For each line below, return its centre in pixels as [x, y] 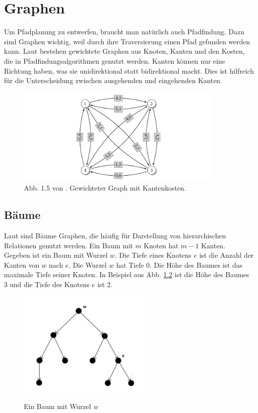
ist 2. [105, 284]
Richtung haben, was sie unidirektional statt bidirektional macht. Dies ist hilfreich [129, 70]
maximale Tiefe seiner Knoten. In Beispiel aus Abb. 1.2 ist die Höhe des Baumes [127, 274]
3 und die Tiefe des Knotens [47, 284]
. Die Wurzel [88, 264]
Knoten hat [161, 245]
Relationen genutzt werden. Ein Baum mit [69, 245]
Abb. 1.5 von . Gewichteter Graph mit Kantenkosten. [105, 188]
